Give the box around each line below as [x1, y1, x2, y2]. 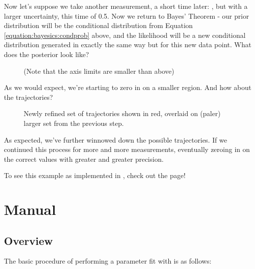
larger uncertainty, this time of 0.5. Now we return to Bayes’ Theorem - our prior [4, 10, 249, 21]
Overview [4, 233, 53, 248]
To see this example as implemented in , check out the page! [4, 170, 186, 180]
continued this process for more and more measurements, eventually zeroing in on [4, 144, 250, 154]
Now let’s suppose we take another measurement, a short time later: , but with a [4, 1, 248, 11]
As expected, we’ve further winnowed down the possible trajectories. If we [4, 134, 227, 145]
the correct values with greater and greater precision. [4, 153, 164, 164]
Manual [4, 199, 56, 219]
